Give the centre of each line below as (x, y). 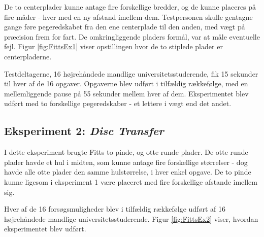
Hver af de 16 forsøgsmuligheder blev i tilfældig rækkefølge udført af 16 (115, 209)
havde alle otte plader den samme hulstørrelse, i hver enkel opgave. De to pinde (128, 172)
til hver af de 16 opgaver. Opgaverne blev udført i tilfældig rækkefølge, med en (126, 83)
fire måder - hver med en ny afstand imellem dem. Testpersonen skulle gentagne (128, 16)
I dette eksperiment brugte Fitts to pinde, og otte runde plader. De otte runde (126, 152)
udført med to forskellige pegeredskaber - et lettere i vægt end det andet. (118, 103)
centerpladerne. (28, 56)
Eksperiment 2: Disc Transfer (84, 131)
